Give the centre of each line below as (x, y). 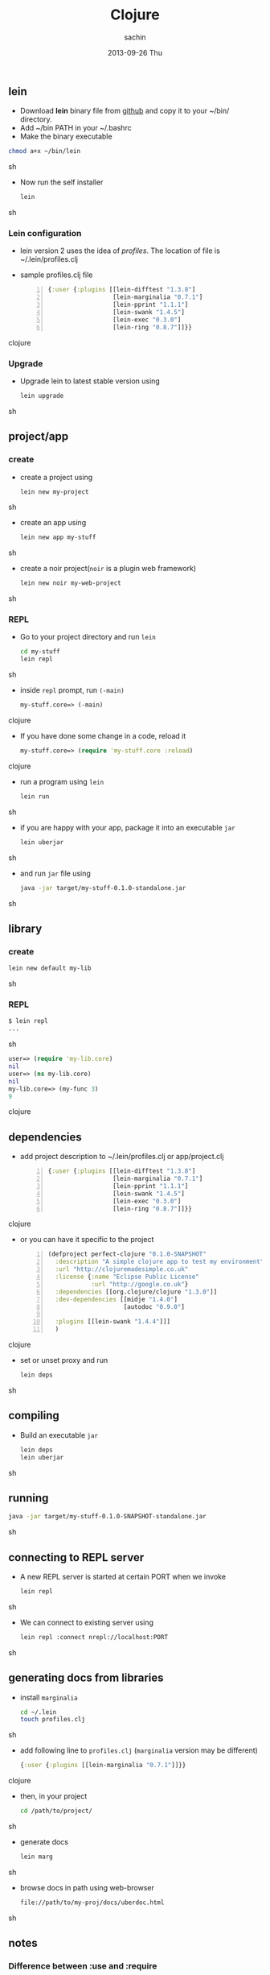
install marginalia (49, 1697)
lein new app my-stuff (58, 537)
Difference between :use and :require (83, 1966)
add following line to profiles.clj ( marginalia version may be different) (139, 1750)
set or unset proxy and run (64, 1360)
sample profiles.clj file (56, 275)
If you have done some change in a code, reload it (103, 736)
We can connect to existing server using (87, 1622)
